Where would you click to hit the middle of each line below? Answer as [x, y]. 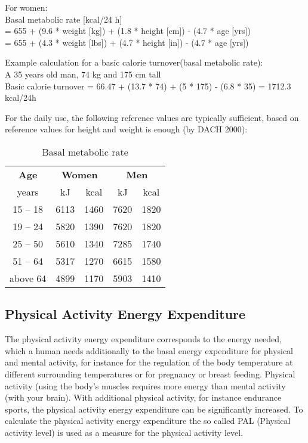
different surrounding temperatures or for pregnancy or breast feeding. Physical [150, 374]
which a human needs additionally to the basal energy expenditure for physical [149, 350]
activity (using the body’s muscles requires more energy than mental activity [145, 385]
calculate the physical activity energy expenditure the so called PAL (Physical [148, 421]
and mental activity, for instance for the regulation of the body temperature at [149, 362]
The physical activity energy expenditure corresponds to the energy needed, [143, 339]
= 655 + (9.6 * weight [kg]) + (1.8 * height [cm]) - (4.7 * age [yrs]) [128, 31]
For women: [26, 7]
